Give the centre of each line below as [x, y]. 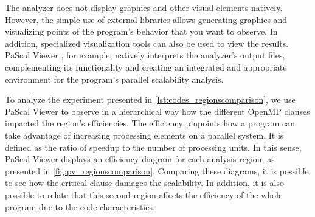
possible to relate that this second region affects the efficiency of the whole [144, 194]
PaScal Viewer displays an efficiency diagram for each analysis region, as [140, 159]
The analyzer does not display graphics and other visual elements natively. [144, 7]
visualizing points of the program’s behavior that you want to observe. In [141, 31]
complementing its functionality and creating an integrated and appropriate [146, 67]
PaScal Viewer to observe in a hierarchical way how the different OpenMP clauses [157, 111]
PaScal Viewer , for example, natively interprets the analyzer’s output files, [145, 55]
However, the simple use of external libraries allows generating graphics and [146, 19]
